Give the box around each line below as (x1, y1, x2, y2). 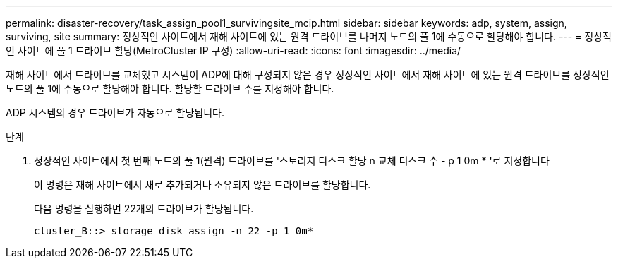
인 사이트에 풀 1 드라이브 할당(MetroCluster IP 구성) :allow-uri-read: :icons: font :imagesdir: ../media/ (6, 44, 461, 56)
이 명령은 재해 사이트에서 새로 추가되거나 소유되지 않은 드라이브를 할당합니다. (34, 179, 371, 191)
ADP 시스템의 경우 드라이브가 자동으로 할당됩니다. (6, 107, 225, 119)
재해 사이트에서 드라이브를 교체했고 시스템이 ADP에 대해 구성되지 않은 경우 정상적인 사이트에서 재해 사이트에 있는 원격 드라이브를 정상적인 (6, 68, 610, 80)
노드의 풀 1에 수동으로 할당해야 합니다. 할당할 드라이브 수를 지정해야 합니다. (6, 83, 334, 95)
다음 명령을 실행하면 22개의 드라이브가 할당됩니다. (34, 203, 254, 215)
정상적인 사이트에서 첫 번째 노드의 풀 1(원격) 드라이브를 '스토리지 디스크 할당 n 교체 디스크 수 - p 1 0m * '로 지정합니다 (34, 155, 550, 167)
